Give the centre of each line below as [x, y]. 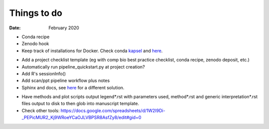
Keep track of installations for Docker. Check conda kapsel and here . [92, 51]
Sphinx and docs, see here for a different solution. [73, 87]
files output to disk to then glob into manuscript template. [80, 104]
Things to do [36, 13]
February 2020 [64, 28]
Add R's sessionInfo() [44, 73]
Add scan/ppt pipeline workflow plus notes [66, 81]
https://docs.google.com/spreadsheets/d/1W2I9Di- [113, 110]
